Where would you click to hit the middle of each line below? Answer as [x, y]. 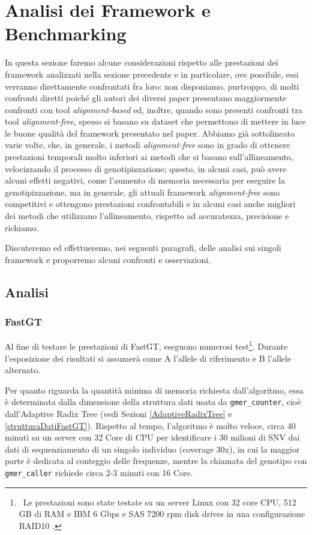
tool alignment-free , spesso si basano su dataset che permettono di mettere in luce [155, 121]
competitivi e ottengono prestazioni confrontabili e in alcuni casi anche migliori [150, 204]
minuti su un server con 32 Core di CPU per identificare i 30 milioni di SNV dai [152, 437]
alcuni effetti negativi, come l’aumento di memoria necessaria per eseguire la [145, 180]
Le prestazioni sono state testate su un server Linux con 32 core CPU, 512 [160, 502]
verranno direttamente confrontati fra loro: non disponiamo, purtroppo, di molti [152, 86]
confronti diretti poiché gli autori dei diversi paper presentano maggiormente [146, 98]
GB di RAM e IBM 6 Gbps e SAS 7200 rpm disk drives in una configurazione [162, 514]
